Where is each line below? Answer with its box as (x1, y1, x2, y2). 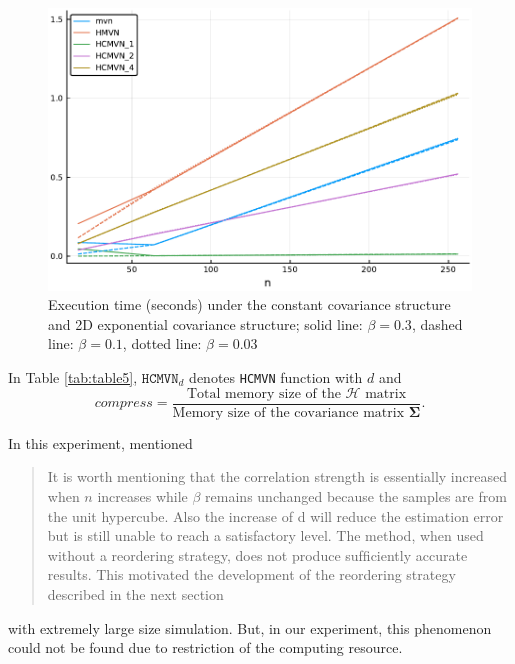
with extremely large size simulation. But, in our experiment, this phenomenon (8, 617, 492, 638)
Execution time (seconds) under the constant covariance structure (48, 294, 451, 315)
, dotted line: (122, 333, 202, 354)
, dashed (411, 313, 463, 334)
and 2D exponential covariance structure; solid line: (48, 313, 363, 334)
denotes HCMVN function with (189, 367, 363, 388)
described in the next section (47, 583, 224, 604)
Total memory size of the (186, 386, 341, 401)
